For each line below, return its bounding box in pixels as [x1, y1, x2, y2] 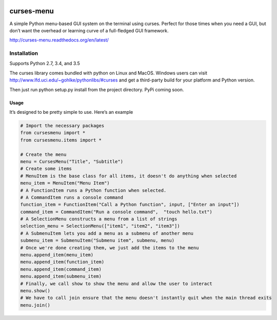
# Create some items [20, 166, 72, 172]
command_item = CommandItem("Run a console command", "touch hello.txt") [20, 209, 213, 215]
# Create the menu [20, 151, 67, 157]
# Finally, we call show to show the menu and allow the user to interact [20, 281, 213, 287]
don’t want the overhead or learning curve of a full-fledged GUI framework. [9, 27, 169, 33]
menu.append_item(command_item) [20, 266, 102, 272]
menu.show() [20, 288, 51, 293]
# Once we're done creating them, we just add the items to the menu [20, 245, 199, 251]
